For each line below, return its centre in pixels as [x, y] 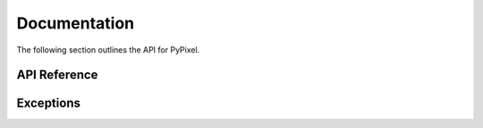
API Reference [57, 75]
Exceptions [48, 104]
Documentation [76, 23]
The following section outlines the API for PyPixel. [108, 50]
